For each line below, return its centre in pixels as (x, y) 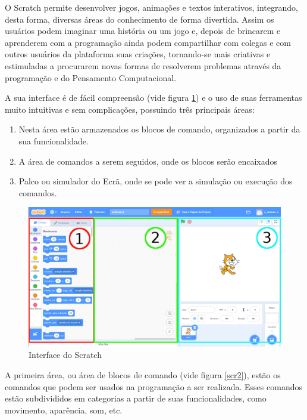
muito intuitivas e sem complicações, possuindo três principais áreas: (130, 109)
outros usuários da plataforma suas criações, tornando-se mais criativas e (138, 54)
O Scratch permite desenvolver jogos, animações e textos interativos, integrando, (151, 7)
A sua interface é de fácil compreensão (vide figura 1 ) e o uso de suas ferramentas (153, 98)
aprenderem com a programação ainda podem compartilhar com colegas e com (148, 42)
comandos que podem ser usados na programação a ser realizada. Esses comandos (153, 386)
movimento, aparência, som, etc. (64, 410)
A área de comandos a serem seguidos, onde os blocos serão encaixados (148, 161)
